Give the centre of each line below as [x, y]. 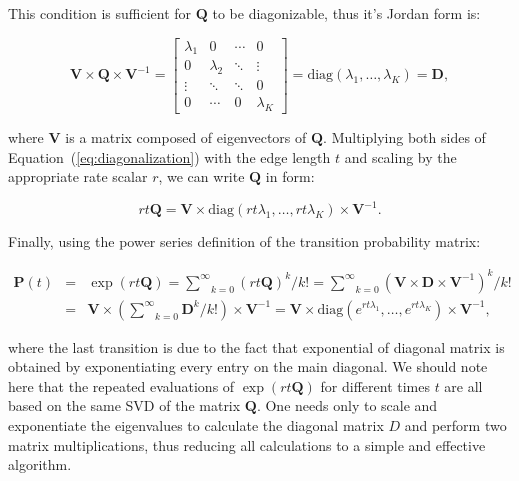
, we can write [201, 176]
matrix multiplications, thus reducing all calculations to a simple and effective [247, 444]
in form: [290, 176]
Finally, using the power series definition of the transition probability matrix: [244, 241]
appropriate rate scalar [78, 176]
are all [463, 385]
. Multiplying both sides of [404, 137]
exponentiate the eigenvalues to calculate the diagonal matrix [196, 424]
